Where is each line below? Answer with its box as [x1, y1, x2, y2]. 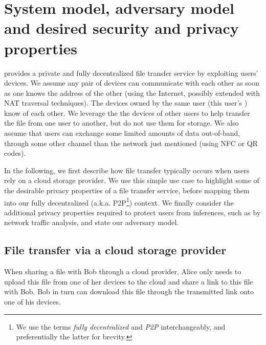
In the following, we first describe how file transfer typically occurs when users [4, 165, 250, 175]
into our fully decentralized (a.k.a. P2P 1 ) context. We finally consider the [4, 195, 234, 208]
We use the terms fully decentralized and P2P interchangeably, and [16, 321, 226, 332]
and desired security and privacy [4, 17, 239, 38]
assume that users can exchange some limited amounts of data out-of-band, [4, 128, 240, 138]
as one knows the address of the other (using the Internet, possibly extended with [4, 87, 260, 98]
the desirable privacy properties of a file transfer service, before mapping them [4, 185, 250, 196]
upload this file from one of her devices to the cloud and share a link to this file [4, 276, 253, 287]
